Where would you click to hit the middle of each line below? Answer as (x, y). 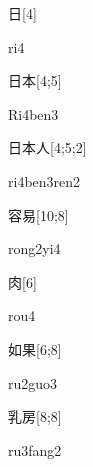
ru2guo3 (33, 382)
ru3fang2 (35, 449)
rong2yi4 (34, 248)
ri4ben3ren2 (44, 180)
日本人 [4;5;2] (47, 147)
